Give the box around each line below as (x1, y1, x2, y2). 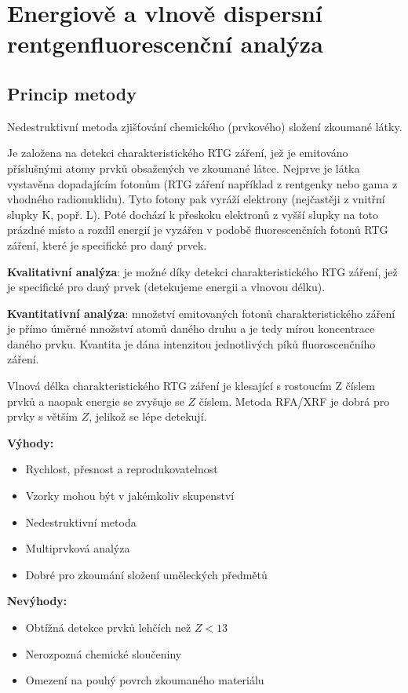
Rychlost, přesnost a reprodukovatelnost (25, 461, 218, 477)
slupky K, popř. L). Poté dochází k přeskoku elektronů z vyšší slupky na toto (7, 206, 379, 222)
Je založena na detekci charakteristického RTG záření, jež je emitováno (7, 144, 348, 161)
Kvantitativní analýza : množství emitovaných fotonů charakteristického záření (7, 305, 395, 321)
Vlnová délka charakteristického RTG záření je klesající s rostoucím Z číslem (7, 378, 375, 394)
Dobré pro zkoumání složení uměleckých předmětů (25, 566, 268, 582)
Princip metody (7, 81, 137, 105)
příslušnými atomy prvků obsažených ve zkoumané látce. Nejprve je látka (7, 159, 360, 176)
